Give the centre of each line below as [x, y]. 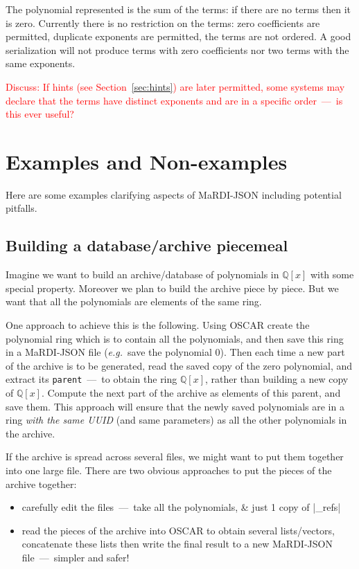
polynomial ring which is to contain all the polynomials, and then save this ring [175, 338]
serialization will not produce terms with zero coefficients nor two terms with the [177, 49]
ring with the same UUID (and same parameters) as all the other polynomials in [176, 420]
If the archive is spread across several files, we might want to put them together [175, 457]
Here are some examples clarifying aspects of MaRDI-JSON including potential [174, 194]
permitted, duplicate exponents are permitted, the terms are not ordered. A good [178, 36]
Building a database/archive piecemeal [147, 245]
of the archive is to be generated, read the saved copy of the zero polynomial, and [179, 365]
